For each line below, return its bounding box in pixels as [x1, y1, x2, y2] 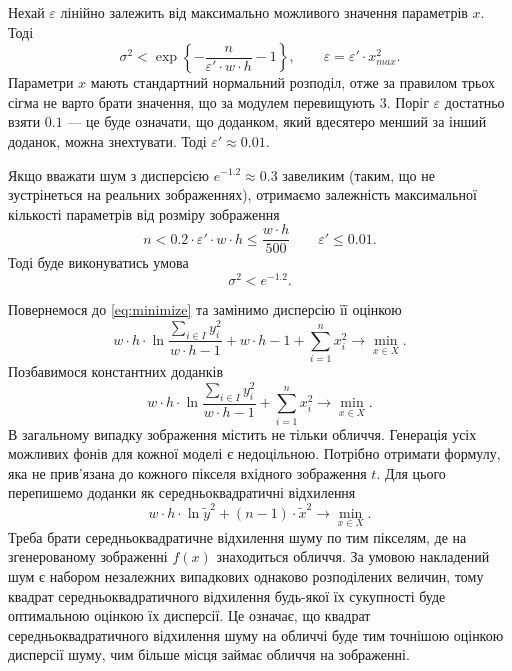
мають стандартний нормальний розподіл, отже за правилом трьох [90, 72, 496, 93]
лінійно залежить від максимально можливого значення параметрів [60, 2, 468, 22]
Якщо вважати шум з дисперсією [8, 164, 210, 185]
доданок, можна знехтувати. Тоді [8, 130, 207, 151]
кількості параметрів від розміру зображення [8, 203, 280, 224]
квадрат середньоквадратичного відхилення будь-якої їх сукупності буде [8, 585, 446, 606]
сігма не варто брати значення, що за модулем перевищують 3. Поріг [8, 91, 429, 112]
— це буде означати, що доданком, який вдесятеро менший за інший [67, 111, 487, 132]
